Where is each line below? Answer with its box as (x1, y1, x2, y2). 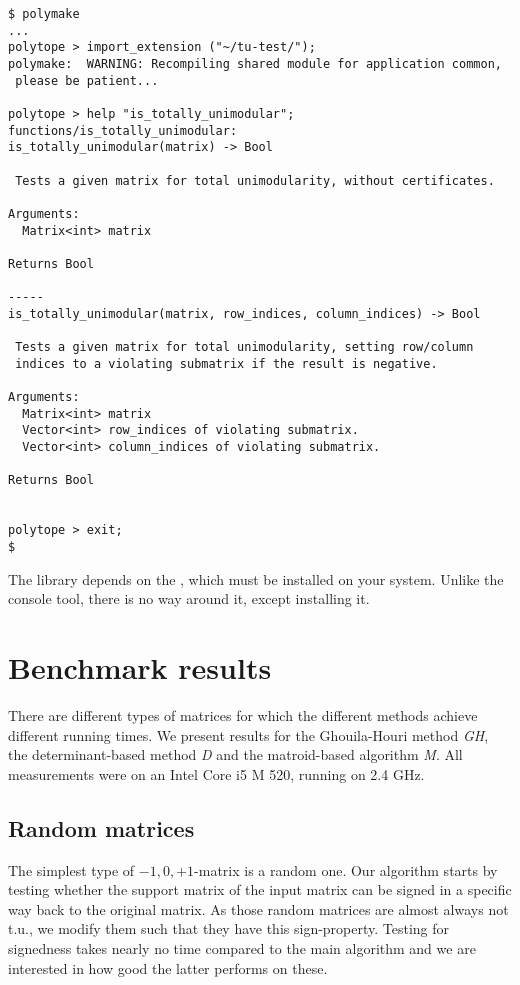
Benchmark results (8, 647, 272, 688)
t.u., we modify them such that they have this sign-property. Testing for (8, 918, 450, 939)
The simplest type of (8, 859, 135, 880)
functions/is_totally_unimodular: (8, 123, 238, 138)
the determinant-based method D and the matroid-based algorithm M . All (8, 744, 463, 765)
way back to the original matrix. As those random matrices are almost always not (8, 898, 509, 919)
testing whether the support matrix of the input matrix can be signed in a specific (8, 879, 512, 900)
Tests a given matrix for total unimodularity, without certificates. (15, 173, 495, 188)
